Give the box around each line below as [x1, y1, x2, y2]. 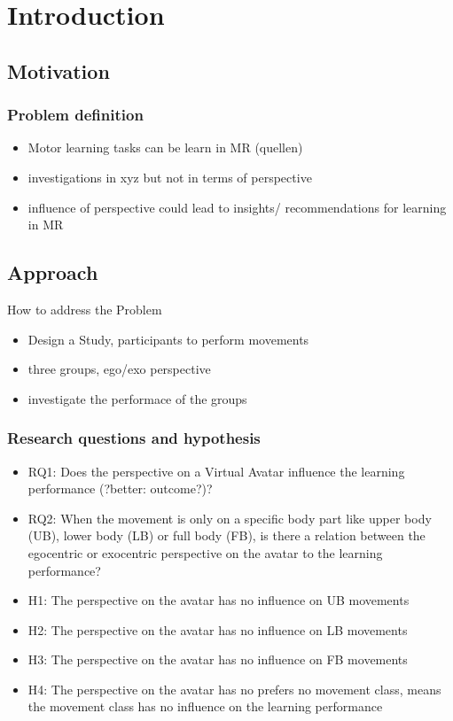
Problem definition [7, 104, 144, 126]
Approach [7, 259, 98, 286]
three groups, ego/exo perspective [27, 360, 211, 378]
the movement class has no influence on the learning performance [27, 697, 383, 716]
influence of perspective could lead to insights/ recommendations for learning [27, 198, 447, 216]
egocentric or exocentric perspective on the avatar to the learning [27, 543, 383, 562]
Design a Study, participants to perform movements [27, 329, 309, 348]
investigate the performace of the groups [27, 389, 247, 407]
